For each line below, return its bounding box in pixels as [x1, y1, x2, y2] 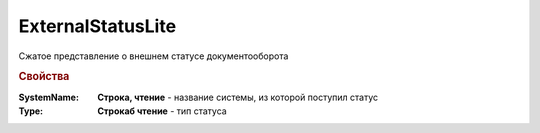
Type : [18, 105, 44, 117]
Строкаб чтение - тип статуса [97, 105, 227, 117]
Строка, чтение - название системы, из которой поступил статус [97, 91, 379, 103]
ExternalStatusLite [18, 15, 177, 37]
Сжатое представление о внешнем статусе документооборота [18, 50, 289, 62]
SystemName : [18, 91, 80, 103]
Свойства [18, 70, 70, 84]
